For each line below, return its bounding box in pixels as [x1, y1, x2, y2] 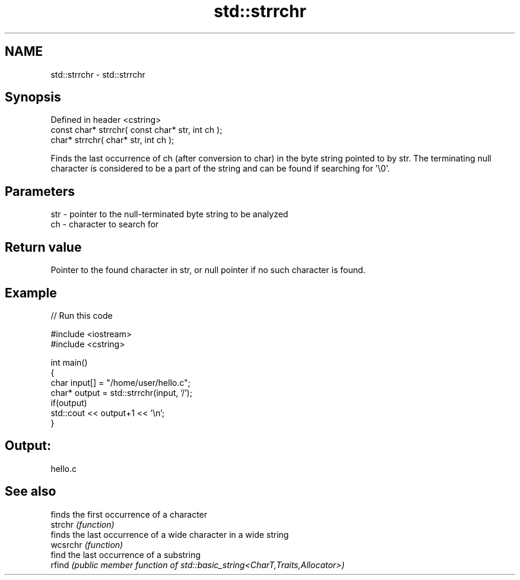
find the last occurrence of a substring [50, 549, 201, 560]
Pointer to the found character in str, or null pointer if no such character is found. [50, 265, 366, 275]
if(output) [50, 397, 87, 408]
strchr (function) [50, 519, 115, 530]
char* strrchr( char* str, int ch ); [50, 135, 175, 145]
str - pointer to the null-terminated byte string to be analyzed [50, 209, 288, 220]
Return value [5, 239, 82, 255]
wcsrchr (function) [50, 539, 123, 550]
